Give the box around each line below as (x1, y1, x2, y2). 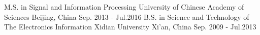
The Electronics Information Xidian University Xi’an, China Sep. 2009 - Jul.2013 (4, 21, 256, 32)
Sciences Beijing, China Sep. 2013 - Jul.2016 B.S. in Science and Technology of (4, 11, 249, 22)
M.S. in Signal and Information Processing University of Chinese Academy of (4, 2, 244, 12)
